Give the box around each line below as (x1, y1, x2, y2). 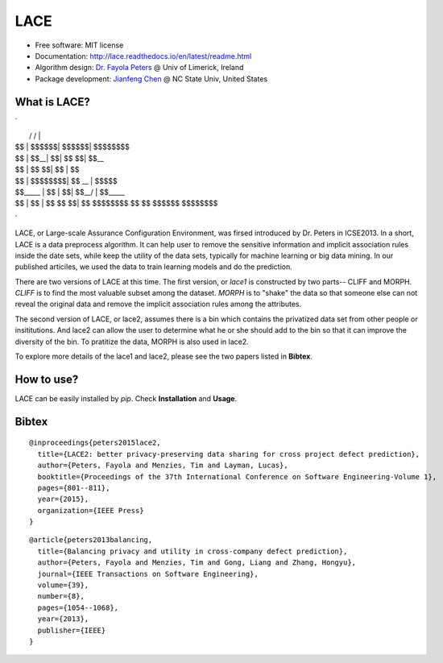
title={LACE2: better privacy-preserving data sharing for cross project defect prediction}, (37, 450, 420, 458)
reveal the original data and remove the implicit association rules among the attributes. (14, 299, 302, 309)
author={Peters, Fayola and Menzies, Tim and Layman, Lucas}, (37, 461, 289, 470)
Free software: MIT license (35, 40, 124, 50)
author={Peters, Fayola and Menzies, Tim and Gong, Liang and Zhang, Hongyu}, (37, 558, 357, 567)
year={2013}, (37, 615, 89, 624)
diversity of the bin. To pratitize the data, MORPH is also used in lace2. (14, 337, 249, 346)
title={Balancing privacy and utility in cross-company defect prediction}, (37, 546, 348, 556)
